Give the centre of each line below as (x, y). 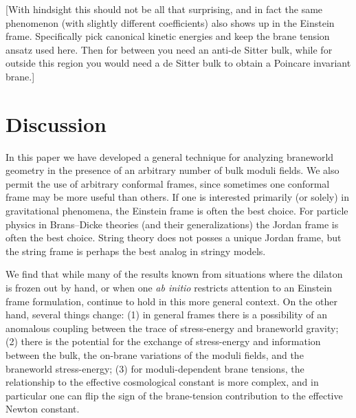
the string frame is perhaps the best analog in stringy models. (136, 251)
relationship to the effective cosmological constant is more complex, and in (162, 382)
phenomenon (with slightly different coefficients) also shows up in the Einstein (170, 22)
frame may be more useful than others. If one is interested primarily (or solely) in (177, 197)
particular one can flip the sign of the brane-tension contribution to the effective (174, 395)
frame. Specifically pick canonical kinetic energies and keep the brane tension (168, 36)
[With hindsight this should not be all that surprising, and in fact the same (164, 9)
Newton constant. (43, 409)
